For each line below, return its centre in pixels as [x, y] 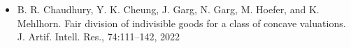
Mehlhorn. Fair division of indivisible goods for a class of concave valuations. [181, 23]
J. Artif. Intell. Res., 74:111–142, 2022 [99, 37]
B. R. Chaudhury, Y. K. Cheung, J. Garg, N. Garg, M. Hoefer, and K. [168, 9]
